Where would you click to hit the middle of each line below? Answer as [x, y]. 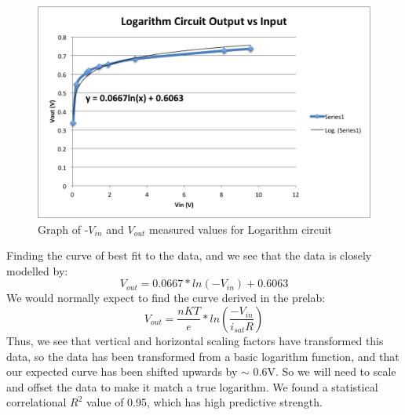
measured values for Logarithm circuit [241, 229]
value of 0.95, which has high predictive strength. [204, 402]
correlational [36, 402]
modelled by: [37, 270]
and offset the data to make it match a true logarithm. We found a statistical [192, 386]
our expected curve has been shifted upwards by [122, 371]
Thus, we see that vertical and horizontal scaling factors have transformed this [195, 340]
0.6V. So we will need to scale [325, 371]
